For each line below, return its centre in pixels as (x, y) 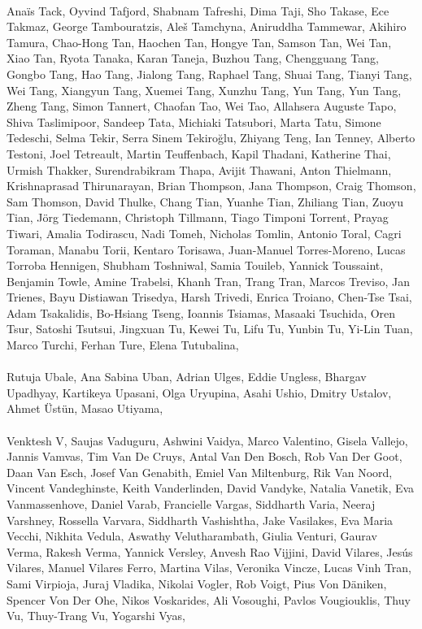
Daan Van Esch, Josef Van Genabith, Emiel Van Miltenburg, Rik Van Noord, (200, 472)
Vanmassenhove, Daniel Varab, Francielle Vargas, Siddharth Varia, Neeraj (191, 504)
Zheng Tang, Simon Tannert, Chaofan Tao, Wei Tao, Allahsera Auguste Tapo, (202, 106)
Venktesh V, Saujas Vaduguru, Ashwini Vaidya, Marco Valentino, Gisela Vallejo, (207, 440)
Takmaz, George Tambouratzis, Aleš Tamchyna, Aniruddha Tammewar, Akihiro (207, 26)
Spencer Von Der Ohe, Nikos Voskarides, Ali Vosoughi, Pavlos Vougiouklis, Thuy (209, 599)
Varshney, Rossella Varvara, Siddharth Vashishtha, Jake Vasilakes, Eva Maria (200, 520)
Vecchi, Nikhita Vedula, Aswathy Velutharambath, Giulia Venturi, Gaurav (192, 536)
